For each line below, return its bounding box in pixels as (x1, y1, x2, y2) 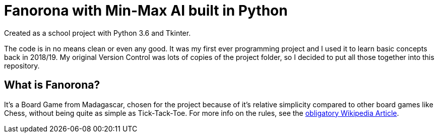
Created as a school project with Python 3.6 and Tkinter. (4, 28, 191, 37)
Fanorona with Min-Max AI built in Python (4, 2, 288, 19)
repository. (4, 61, 40, 70)
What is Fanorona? (4, 79, 100, 92)
